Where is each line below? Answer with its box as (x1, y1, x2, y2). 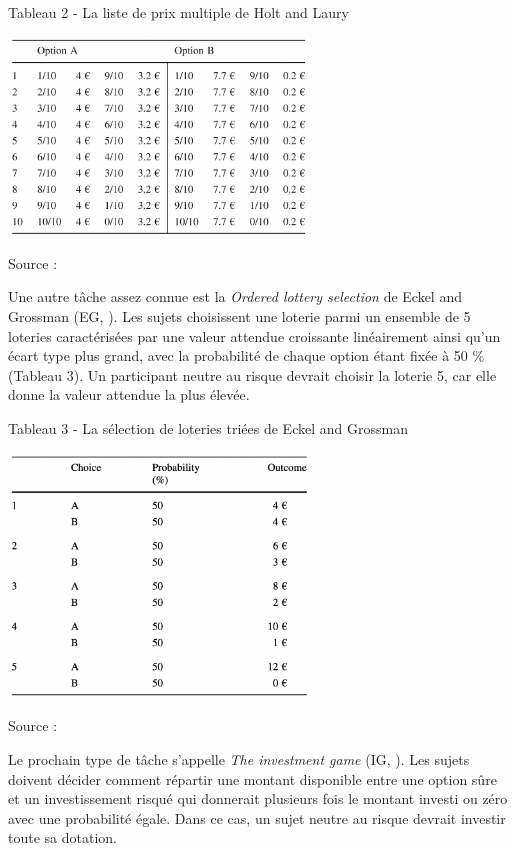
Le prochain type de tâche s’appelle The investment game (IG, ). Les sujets (8, 749, 470, 770)
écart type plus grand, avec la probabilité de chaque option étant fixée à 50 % (8, 345, 485, 366)
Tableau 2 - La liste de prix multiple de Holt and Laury (8, 2, 349, 22)
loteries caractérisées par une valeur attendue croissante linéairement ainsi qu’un (8, 325, 501, 346)
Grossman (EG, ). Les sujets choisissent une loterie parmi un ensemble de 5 (8, 305, 471, 326)
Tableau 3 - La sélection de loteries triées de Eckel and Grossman (8, 417, 408, 438)
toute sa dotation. (8, 827, 117, 848)
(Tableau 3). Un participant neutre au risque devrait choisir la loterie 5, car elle (8, 364, 497, 385)
